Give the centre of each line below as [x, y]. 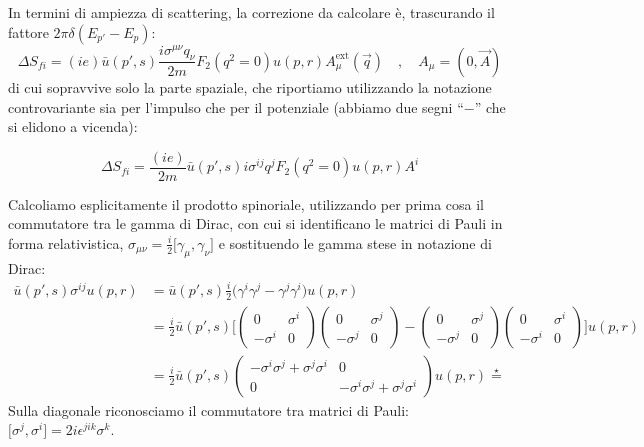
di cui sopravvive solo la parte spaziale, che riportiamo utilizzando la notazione [250, 86]
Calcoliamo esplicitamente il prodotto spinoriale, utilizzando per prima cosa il [246, 203]
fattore [28, 31]
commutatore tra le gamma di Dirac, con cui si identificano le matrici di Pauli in [255, 223]
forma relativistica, [66, 242]
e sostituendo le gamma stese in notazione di [355, 242]
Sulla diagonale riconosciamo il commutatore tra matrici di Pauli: [209, 409]
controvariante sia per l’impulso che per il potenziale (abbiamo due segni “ [236, 106]
